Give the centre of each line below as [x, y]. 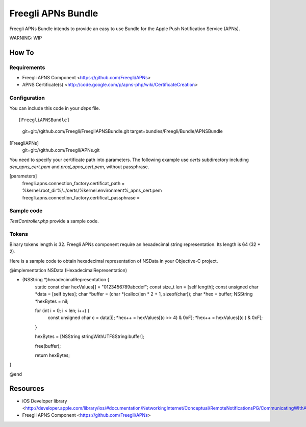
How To [22, 52]
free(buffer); [48, 346]
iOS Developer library [45, 401]
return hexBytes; [52, 355]
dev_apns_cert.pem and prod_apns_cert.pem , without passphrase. [79, 167]
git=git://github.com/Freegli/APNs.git [61, 150]
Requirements [27, 68]
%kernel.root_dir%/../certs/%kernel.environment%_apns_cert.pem [92, 190]
